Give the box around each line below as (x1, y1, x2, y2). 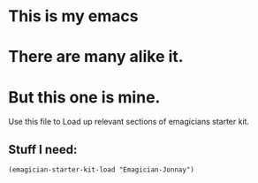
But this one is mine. (8, 87, 161, 107)
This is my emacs (8, 6, 139, 27)
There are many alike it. (8, 47, 184, 67)
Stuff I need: (8, 141, 78, 156)
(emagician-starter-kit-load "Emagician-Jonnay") (8, 165, 195, 174)
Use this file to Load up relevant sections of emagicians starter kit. (8, 117, 249, 127)
